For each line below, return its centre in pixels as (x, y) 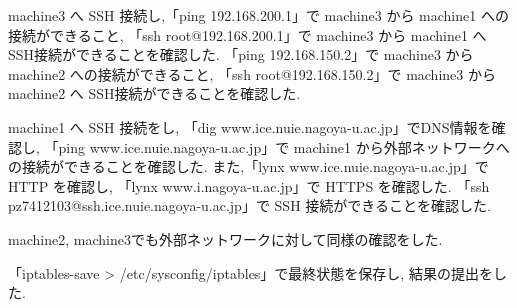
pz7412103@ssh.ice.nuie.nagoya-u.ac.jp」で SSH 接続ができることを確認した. (249, 205)
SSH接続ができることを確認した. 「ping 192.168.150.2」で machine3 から (241, 54)
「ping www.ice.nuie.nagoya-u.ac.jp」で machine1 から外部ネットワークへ (277, 146)
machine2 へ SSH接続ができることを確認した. (154, 93)
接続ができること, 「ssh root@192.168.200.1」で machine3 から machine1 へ (247, 34)
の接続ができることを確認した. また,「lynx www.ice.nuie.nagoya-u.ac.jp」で (248, 166)
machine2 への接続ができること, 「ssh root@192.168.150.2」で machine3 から (252, 73)
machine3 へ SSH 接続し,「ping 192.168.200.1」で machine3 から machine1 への (258, 15)
